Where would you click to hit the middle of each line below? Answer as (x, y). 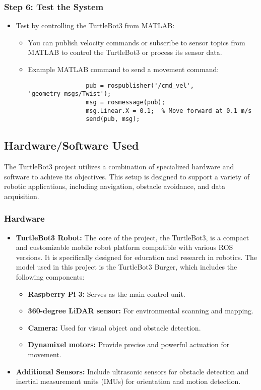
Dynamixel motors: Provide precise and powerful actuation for (129, 344)
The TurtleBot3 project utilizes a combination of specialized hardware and (119, 167)
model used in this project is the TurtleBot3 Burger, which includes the (126, 267)
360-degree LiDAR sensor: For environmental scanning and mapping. (141, 311)
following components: (50, 277)
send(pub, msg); (113, 119)
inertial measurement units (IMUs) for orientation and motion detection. (128, 381)
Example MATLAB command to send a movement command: (123, 69)
